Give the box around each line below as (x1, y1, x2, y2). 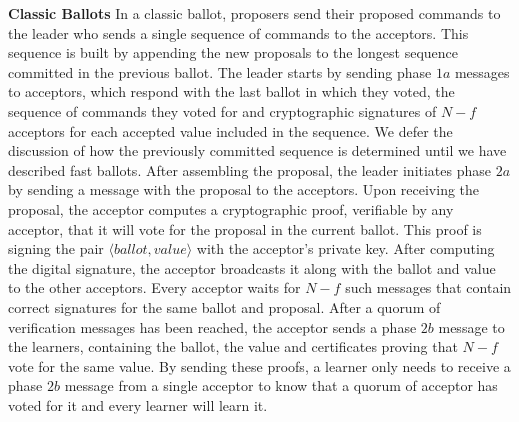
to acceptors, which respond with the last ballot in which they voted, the (8, 81, 455, 102)
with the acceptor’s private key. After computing (196, 238, 495, 259)
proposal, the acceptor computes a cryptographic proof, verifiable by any (8, 198, 454, 219)
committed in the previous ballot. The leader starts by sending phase (8, 61, 432, 82)
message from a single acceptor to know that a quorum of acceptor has (64, 375, 498, 396)
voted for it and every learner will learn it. (8, 394, 268, 415)
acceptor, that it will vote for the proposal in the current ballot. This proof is (8, 218, 482, 239)
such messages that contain (345, 277, 512, 298)
